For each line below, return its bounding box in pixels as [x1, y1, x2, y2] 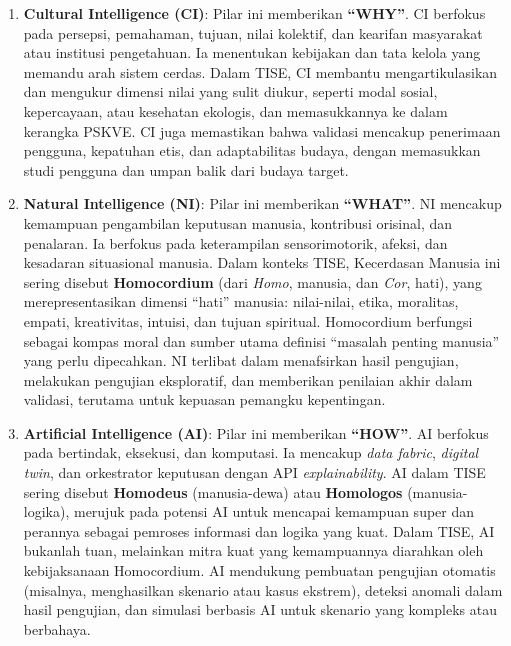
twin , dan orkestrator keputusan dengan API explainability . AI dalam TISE [23, 462, 486, 483]
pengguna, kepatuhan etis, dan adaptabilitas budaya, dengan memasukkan [23, 140, 481, 161]
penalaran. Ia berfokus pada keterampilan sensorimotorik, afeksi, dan [23, 232, 448, 253]
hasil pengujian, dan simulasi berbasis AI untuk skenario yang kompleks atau [23, 599, 497, 620]
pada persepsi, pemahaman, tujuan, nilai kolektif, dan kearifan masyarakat [23, 22, 483, 43]
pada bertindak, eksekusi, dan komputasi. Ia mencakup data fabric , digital [23, 442, 479, 463]
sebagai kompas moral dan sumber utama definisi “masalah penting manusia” [23, 330, 500, 351]
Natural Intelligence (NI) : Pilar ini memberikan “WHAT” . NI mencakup [23, 193, 502, 214]
